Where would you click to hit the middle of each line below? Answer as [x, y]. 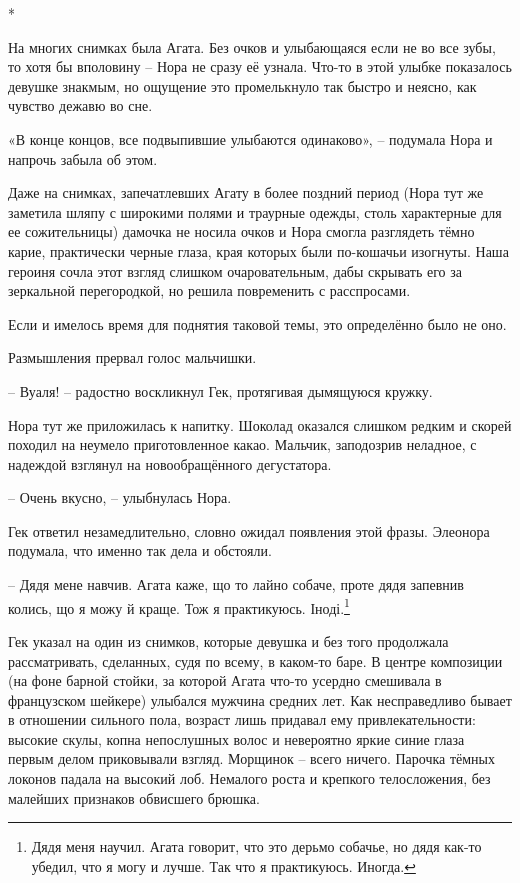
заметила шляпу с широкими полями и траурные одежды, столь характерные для [255, 211]
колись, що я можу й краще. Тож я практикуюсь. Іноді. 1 [179, 606]
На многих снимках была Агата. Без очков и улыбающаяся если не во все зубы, [252, 46]
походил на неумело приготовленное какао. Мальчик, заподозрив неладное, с [242, 444]
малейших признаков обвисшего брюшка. [134, 797]
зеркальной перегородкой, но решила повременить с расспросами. [209, 290]
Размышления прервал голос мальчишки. [132, 357]
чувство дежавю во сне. [80, 105]
